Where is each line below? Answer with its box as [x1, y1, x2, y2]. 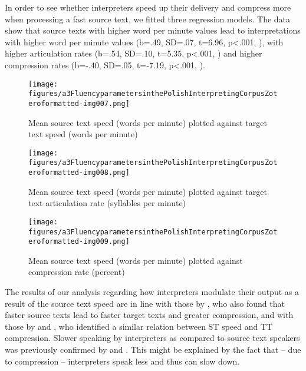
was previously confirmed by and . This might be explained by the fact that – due [5, 343, 301, 355]
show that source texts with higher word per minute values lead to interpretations [5, 24, 301, 37]
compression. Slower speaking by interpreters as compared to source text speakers [5, 332, 300, 344]
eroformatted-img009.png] [28, 237, 130, 246]
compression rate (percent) [28, 266, 125, 278]
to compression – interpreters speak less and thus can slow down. [5, 355, 240, 367]
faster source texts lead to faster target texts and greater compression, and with [5, 309, 294, 321]
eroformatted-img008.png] [28, 168, 130, 177]
